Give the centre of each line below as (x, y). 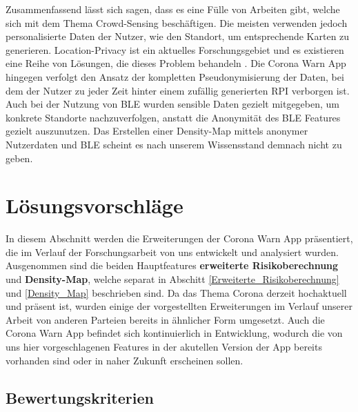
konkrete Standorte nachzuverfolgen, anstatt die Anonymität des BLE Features (173, 117)
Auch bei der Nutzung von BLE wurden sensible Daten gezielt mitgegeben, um (172, 104)
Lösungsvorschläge (95, 205)
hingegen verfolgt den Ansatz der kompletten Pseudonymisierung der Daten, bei (175, 76)
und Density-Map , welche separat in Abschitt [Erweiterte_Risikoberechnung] (172, 279)
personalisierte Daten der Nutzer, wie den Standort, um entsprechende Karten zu (178, 36)
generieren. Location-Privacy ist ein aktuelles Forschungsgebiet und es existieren (175, 49)
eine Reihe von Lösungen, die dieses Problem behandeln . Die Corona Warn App (176, 63)
